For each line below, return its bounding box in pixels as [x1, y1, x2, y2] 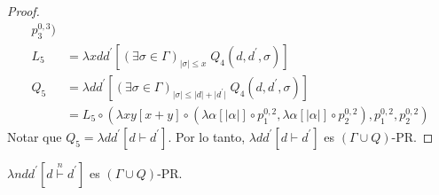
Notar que [7, 127, 62, 145]
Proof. [7, 2, 40, 19]
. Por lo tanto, [168, 127, 246, 145]
